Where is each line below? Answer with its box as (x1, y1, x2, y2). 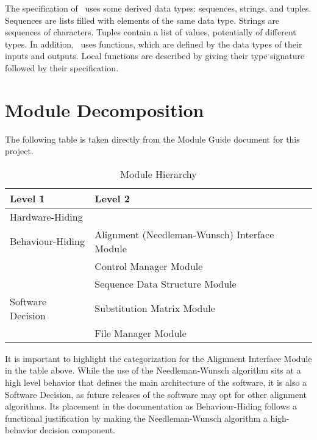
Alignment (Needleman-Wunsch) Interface (94, 227, 274, 241)
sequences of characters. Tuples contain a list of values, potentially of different (5, 26, 296, 38)
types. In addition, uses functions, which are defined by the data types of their (5, 37, 302, 50)
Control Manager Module (94, 258, 203, 273)
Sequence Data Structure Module (94, 276, 237, 291)
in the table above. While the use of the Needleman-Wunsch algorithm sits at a (5, 364, 301, 377)
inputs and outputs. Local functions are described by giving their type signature (5, 49, 305, 62)
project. (5, 144, 34, 157)
